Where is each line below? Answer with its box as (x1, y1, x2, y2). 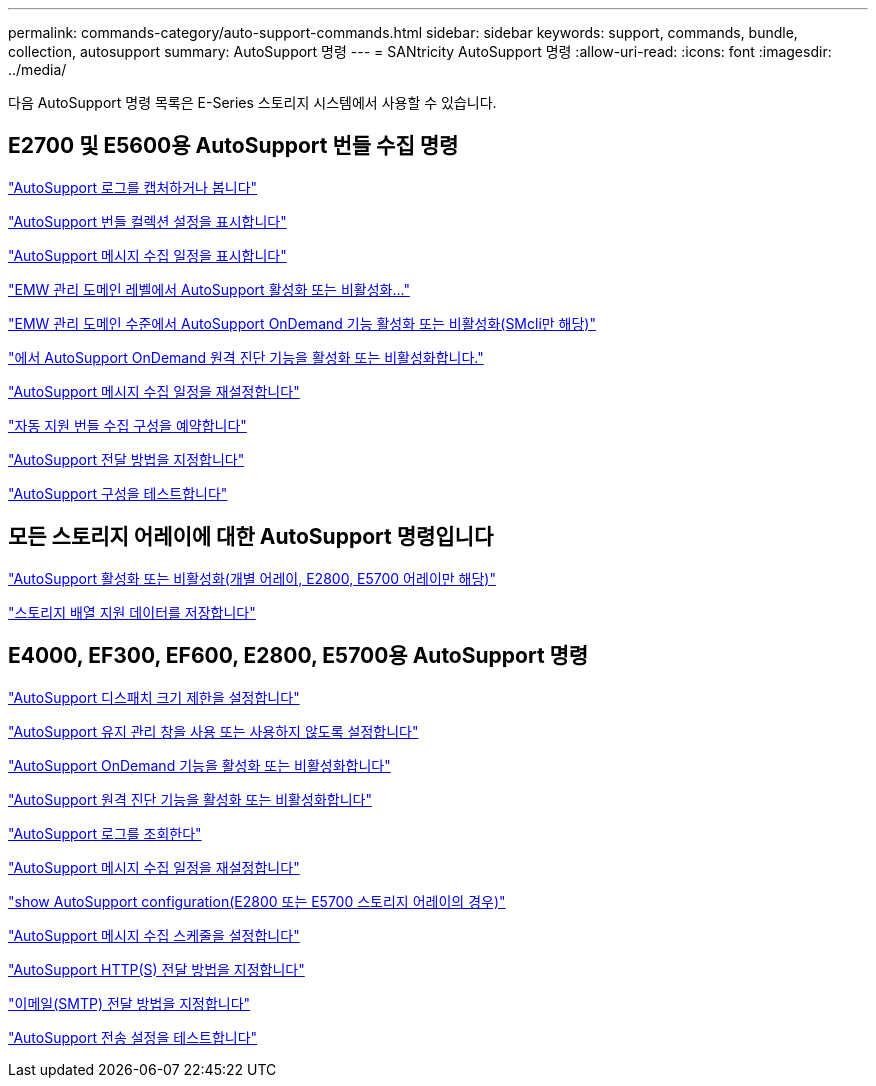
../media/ (8, 61, 67, 78)
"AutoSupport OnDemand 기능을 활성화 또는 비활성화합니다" (8, 756, 391, 774)
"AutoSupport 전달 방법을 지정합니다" (8, 450, 245, 468)
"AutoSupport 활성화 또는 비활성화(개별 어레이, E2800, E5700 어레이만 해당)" (8, 569, 496, 587)
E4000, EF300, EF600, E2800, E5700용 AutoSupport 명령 (8, 643, 589, 669)
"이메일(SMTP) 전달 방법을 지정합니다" (8, 994, 251, 1012)
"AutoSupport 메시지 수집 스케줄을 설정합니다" (8, 926, 300, 944)
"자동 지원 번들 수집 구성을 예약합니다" (8, 416, 247, 434)
